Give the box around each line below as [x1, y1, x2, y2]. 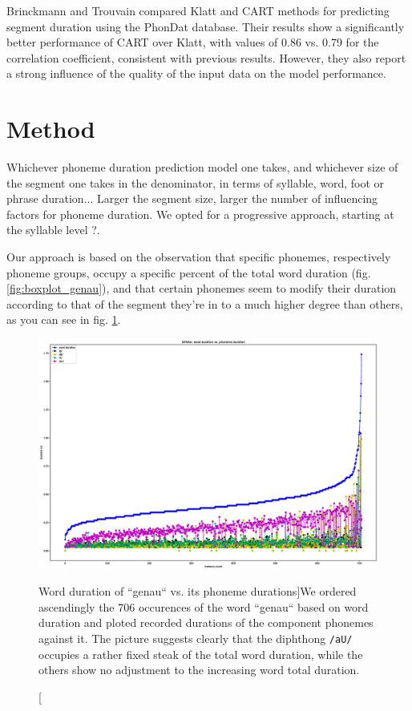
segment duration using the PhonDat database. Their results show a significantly [6, 18, 405, 34]
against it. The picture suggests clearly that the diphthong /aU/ [38, 629, 353, 646]
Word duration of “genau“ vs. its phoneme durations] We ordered [38, 583, 357, 600]
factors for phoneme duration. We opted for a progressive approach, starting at [6, 205, 394, 222]
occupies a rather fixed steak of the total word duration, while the [38, 645, 363, 662]
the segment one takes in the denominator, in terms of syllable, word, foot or [6, 174, 385, 191]
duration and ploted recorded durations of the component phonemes [38, 614, 374, 631]
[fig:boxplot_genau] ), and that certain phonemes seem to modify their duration [6, 280, 397, 297]
